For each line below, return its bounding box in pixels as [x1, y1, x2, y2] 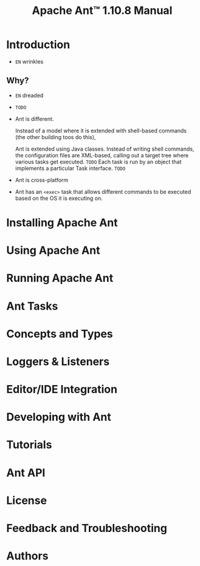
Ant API [6, 466, 46, 480]
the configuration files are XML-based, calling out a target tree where [15, 151, 189, 159]
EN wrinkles [15, 58, 44, 65]
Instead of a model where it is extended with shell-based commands [15, 127, 187, 134]
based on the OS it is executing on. [15, 194, 103, 202]
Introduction [6, 38, 71, 52]
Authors [6, 549, 49, 563]
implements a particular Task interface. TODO [15, 165, 126, 172]
